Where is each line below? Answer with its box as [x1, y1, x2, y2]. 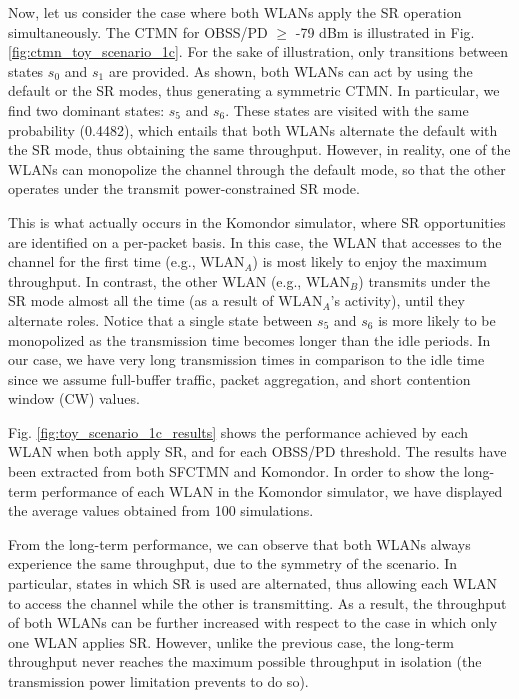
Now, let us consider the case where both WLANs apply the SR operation [8, 2, 462, 22]
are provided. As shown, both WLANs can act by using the [108, 60, 473, 81]
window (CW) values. [8, 388, 140, 409]
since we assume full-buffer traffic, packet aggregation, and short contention [8, 368, 471, 389]
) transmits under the [358, 270, 490, 291]
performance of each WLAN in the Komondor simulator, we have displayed [41, 480, 503, 501]
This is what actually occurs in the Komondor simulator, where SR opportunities [8, 211, 506, 232]
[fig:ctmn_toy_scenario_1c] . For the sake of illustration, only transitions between [8, 41, 509, 62]
